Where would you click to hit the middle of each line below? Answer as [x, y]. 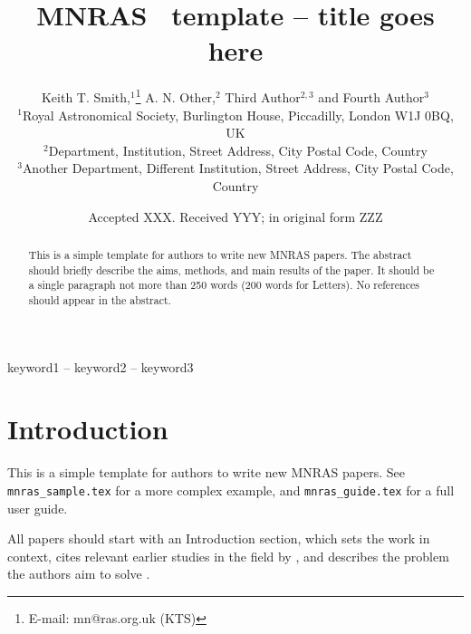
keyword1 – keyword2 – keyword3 [101, 366]
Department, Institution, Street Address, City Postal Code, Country [238, 150]
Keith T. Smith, [86, 96]
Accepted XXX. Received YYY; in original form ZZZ [235, 216]
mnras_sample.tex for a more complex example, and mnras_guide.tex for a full [231, 490]
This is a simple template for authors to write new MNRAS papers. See [206, 472]
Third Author [263, 96]
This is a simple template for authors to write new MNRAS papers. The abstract [220, 254]
